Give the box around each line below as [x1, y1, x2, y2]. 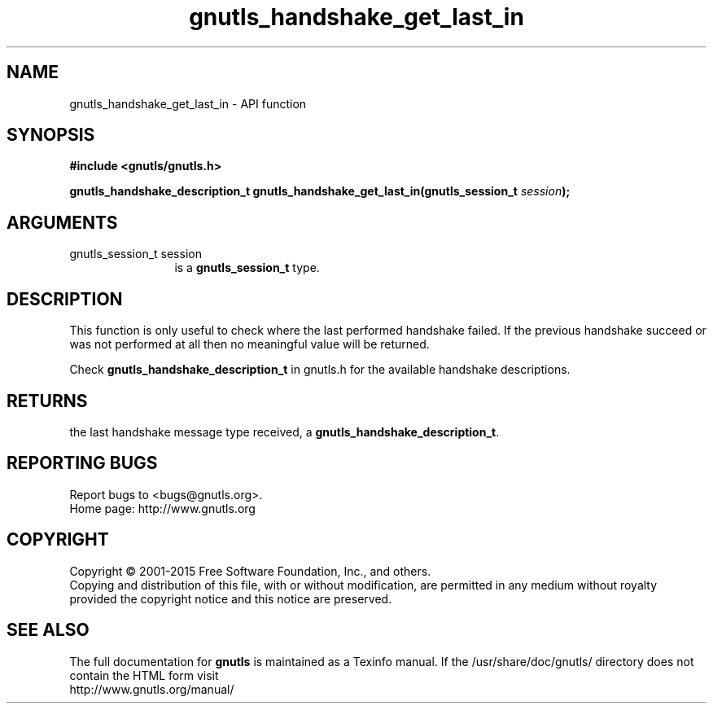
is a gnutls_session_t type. [174, 261, 320, 275]
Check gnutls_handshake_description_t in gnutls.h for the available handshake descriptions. [69, 362, 571, 377]
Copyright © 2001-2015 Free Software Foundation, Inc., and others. [69, 563, 431, 578]
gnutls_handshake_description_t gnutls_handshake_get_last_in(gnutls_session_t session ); [69, 184, 571, 199]
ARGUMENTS [7, 212, 118, 233]
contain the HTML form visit [69, 668, 219, 682]
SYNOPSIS [7, 125, 95, 146]
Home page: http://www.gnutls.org [69, 501, 256, 515]
